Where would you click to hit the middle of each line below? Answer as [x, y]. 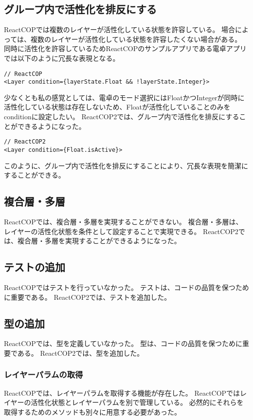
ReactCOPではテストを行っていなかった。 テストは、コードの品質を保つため [126, 287]
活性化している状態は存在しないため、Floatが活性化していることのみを [117, 107]
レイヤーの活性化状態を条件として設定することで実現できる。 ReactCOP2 [121, 231]
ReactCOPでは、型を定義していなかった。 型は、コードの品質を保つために [123, 343]
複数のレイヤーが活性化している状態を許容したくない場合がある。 [136, 39]
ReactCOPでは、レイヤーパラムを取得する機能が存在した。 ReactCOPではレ [126, 393]
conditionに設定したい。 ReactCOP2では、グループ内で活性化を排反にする [122, 117]
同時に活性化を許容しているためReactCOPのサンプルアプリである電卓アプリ [125, 48]
